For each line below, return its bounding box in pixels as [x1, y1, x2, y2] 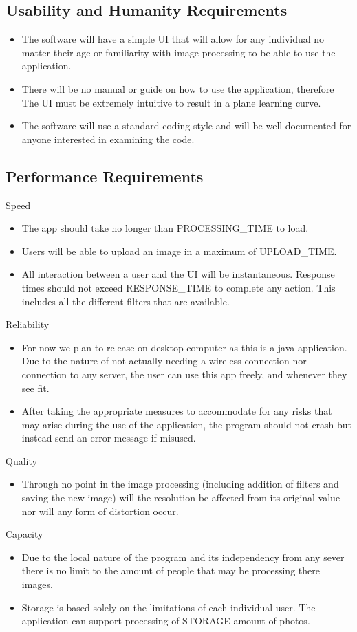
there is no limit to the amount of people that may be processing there [21, 563, 320, 578]
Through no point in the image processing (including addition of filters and [21, 477, 339, 491]
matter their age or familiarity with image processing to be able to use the [21, 45, 336, 59]
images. [21, 577, 53, 591]
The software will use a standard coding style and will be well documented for [21, 118, 351, 133]
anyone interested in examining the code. [21, 131, 195, 146]
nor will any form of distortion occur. [21, 503, 179, 518]
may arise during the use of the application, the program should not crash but [21, 417, 352, 431]
